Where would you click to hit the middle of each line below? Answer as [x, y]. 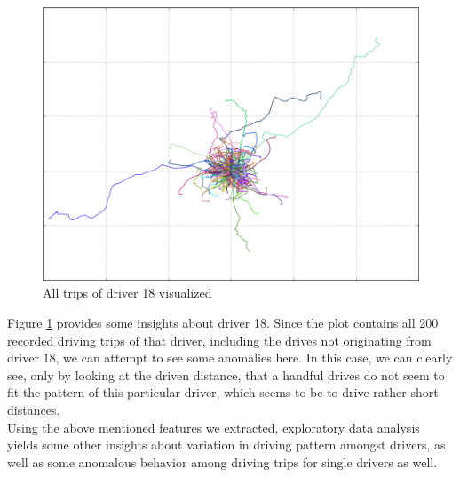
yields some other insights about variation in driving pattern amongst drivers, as [226, 445]
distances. [34, 409]
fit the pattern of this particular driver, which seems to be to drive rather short [223, 392]
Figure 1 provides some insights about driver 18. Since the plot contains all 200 [223, 322]
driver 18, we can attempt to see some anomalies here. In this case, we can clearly [230, 358]
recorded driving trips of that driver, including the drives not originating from [219, 340]
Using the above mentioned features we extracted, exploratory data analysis [214, 427]
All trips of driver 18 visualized [127, 293]
